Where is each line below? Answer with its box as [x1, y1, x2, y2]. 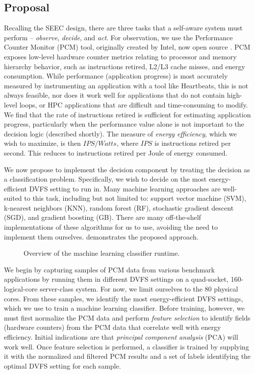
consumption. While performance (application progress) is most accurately [4, 71, 228, 81]
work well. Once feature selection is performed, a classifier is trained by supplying [4, 341, 249, 351]
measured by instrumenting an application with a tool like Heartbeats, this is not [4, 80, 249, 90]
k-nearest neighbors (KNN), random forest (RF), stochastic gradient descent [4, 202, 234, 213]
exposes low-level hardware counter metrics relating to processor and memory [4, 51, 237, 61]
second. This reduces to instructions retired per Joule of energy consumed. [4, 147, 228, 158]
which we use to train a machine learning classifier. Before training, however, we [4, 303, 245, 313]
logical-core [4, 284, 38, 294]
